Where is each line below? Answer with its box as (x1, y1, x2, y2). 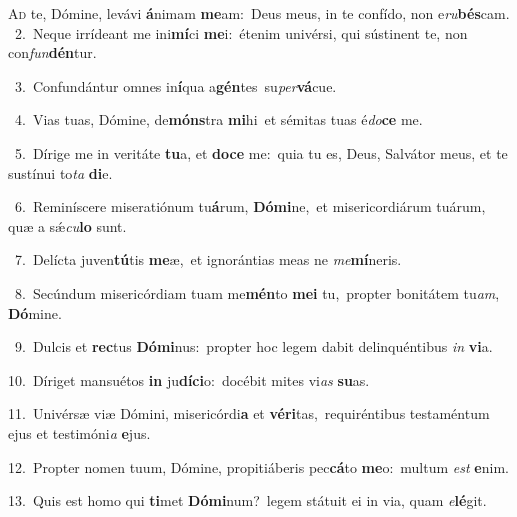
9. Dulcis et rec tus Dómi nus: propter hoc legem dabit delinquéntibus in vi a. (14, 336, 493, 357)
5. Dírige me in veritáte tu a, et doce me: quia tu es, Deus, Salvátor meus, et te (14, 142, 508, 163)
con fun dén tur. (8, 42, 97, 63)
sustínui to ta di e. (8, 162, 113, 183)
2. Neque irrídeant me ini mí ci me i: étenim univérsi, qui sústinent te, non (14, 22, 468, 43)
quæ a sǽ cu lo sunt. (8, 215, 127, 236)
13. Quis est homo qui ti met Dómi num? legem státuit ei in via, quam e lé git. (8, 490, 487, 511)
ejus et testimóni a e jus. (8, 422, 151, 443)
